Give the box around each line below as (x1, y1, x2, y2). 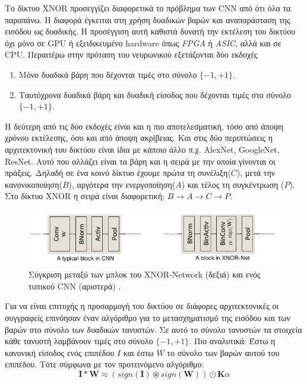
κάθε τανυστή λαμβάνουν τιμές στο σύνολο (5, 335, 153, 347)
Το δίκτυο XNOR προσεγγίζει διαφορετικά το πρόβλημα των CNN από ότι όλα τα (5, 2, 291, 14)
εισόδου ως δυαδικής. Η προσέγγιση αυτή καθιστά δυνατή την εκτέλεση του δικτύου (5, 25, 296, 37)
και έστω (123, 346, 154, 358)
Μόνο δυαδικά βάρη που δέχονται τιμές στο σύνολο (18, 68, 197, 80)
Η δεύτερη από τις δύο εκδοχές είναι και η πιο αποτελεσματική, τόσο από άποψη (5, 119, 284, 132)
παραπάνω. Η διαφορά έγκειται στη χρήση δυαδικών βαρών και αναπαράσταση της (5, 13, 290, 26)
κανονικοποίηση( (5, 178, 62, 190)
